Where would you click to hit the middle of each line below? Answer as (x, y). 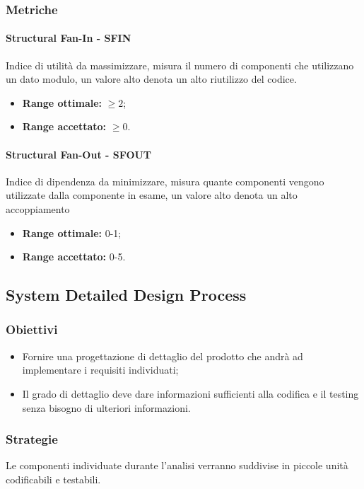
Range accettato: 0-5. (74, 257)
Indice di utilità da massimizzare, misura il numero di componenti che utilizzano (180, 65)
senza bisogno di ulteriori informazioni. (106, 407)
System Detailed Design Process (126, 295)
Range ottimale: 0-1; (72, 232)
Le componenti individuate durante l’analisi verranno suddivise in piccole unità (177, 465)
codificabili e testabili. (53, 479)
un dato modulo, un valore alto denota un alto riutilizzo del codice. (151, 79)
